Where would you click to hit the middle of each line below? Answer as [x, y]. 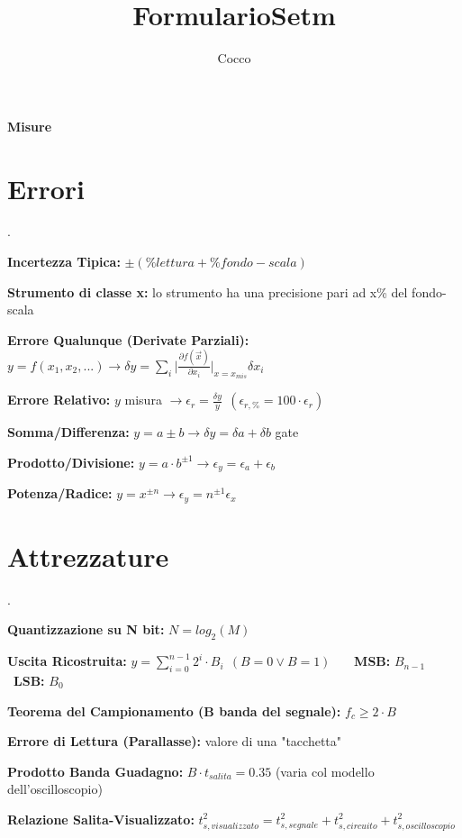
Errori [46, 188]
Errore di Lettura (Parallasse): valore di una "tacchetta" [175, 741]
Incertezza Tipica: [64, 262]
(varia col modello [325, 771]
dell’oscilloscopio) [55, 789]
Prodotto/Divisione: [71, 462]
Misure [30, 126]
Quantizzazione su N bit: [86, 629]
